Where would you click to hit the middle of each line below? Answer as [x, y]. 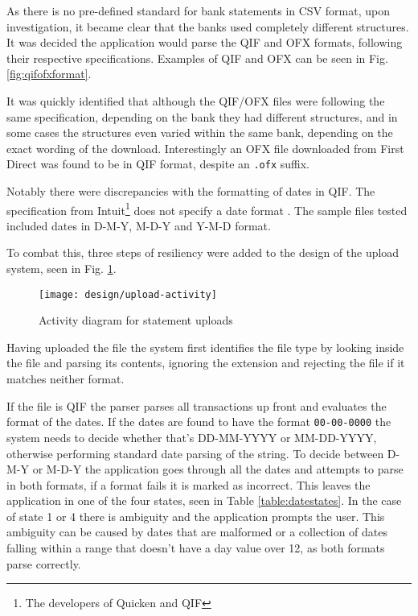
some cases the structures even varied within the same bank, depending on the [200, 132]
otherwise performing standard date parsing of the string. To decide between [195, 453]
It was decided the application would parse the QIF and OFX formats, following [205, 42]
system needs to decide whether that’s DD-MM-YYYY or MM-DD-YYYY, [192, 437]
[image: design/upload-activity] [128, 294]
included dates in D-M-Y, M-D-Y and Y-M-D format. [139, 225]
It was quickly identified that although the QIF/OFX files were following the [196, 100]
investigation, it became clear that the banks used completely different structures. [208, 26]
